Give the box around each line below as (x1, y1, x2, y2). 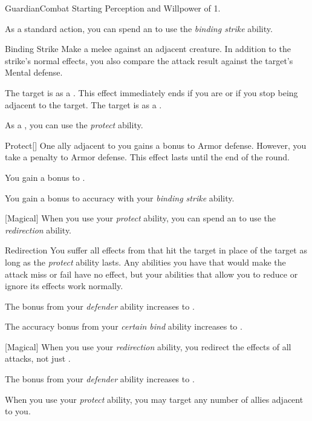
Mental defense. (5, 66, 63, 79)
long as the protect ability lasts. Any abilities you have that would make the (5, 255, 286, 268)
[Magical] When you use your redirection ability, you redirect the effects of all (5, 340, 291, 353)
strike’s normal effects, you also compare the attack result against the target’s (5, 54, 293, 67)
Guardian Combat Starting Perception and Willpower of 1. (5, 2, 221, 14)
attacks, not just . (5, 352, 71, 365)
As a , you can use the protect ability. (5, 119, 143, 131)
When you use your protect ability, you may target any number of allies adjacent (5, 393, 304, 405)
